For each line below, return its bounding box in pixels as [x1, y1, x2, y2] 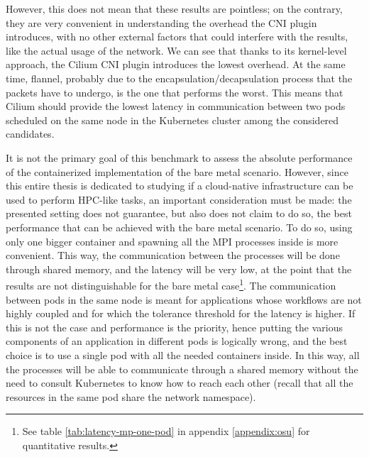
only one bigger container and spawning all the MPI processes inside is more [6, 233, 338, 248]
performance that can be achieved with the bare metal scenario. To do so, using [6, 219, 353, 234]
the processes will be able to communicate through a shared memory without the [6, 361, 358, 376]
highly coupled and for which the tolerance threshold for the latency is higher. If [6, 306, 356, 321]
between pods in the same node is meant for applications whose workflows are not [6, 292, 362, 307]
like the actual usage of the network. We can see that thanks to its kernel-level [6, 43, 347, 57]
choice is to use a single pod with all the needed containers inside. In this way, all [6, 347, 360, 362]
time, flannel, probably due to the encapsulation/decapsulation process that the [6, 70, 353, 85]
